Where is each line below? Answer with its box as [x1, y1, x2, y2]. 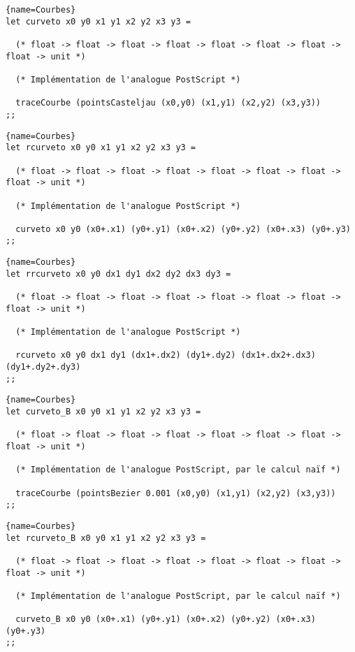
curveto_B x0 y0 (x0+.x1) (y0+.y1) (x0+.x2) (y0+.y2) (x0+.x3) [15, 614, 316, 625]
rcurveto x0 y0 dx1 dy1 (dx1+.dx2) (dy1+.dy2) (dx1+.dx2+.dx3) [15, 350, 316, 361]
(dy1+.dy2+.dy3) [6, 362, 81, 372]
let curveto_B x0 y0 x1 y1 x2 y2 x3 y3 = [6, 407, 201, 416]
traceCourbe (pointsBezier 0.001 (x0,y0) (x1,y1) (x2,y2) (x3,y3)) [15, 488, 336, 498]
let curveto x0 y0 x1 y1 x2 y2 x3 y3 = [6, 16, 191, 27]
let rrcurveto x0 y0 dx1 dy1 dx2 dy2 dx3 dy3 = [6, 268, 231, 279]
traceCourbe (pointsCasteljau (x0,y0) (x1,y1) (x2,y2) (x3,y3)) [15, 98, 321, 108]
